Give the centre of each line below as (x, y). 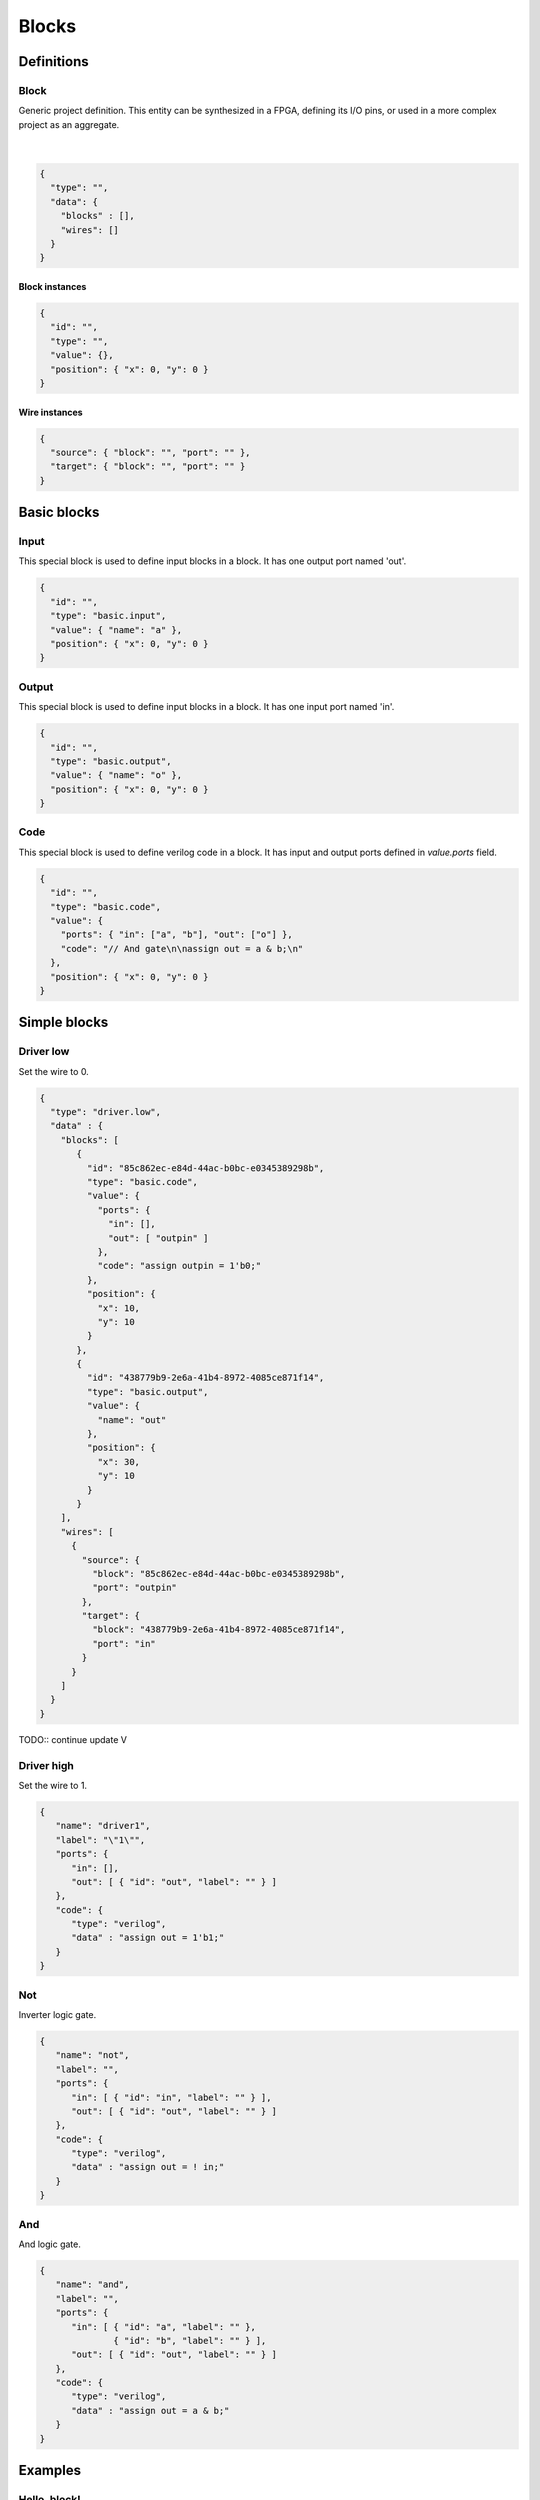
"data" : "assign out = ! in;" (148, 2167)
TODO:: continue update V (72, 1739)
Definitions (53, 61)
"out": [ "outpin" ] (158, 1238)
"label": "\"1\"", (100, 1839)
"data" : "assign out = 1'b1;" (148, 1938)
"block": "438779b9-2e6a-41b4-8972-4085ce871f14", (218, 1629)
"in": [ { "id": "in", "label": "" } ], (171, 2097)
